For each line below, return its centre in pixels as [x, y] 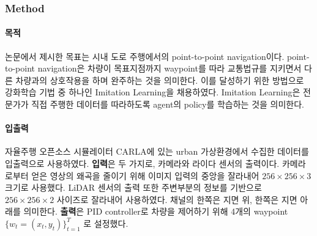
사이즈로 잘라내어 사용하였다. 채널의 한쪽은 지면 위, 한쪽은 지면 [177, 199]
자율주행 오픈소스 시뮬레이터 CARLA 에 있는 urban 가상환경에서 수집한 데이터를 [157, 151]
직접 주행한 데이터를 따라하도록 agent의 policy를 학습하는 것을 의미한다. [168, 104]
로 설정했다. [106, 223]
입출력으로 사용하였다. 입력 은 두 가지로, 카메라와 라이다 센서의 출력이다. [142, 163]
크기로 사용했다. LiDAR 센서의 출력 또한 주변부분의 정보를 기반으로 [133, 187]
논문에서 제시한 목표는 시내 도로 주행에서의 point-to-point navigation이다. [145, 56]
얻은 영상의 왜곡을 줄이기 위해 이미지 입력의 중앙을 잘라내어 [145, 175]
